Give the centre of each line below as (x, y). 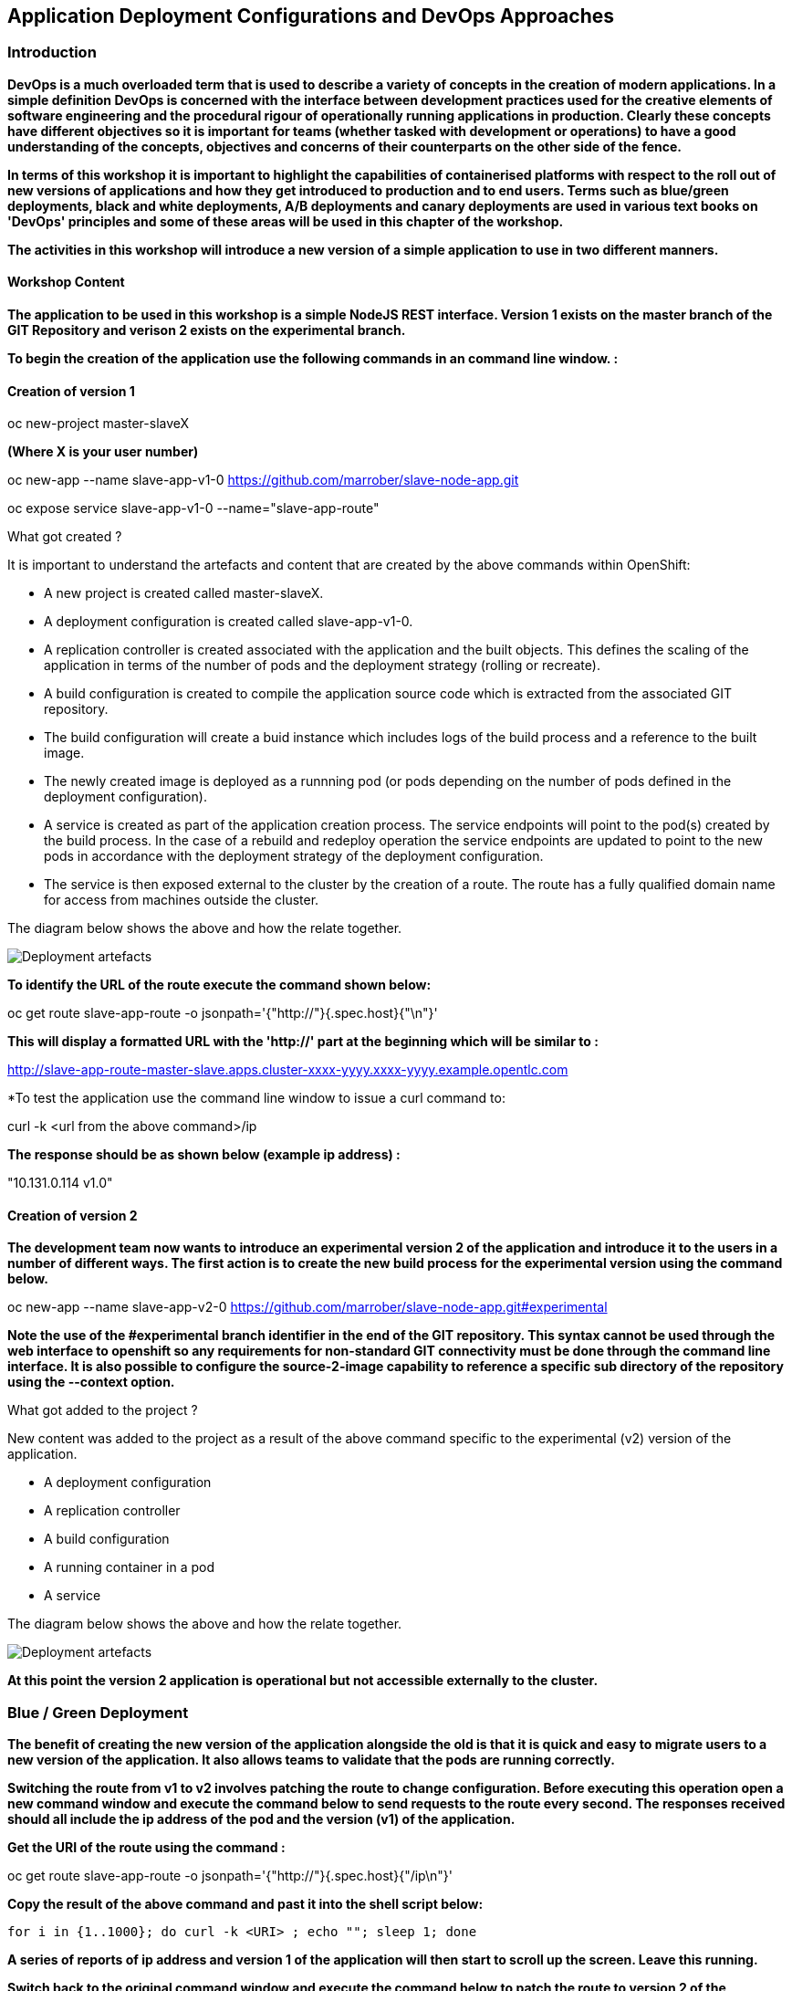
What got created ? (65, 537)
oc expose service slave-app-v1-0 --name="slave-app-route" (193, 508)
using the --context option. (91, 1382)
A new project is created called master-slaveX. (184, 593)
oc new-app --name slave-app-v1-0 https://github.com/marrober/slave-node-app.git (263, 480)
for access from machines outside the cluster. (182, 900)
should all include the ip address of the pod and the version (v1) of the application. (261, 1819)
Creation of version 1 (71, 391)
